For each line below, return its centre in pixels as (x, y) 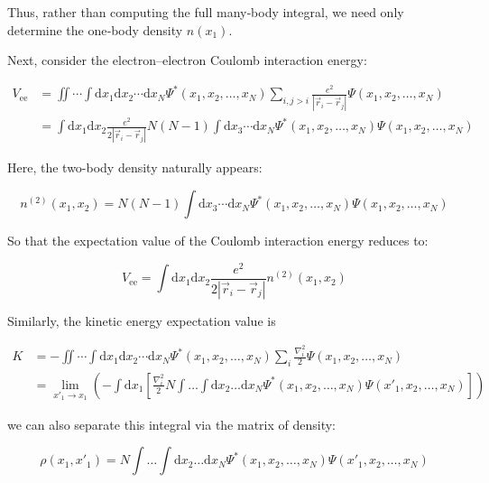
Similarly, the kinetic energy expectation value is (142, 320)
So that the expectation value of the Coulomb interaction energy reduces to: (218, 241)
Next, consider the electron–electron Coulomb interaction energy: (187, 60)
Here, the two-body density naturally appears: (135, 167)
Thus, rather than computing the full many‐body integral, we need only (206, 12)
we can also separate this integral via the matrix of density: (172, 424)
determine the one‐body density (95, 29)
